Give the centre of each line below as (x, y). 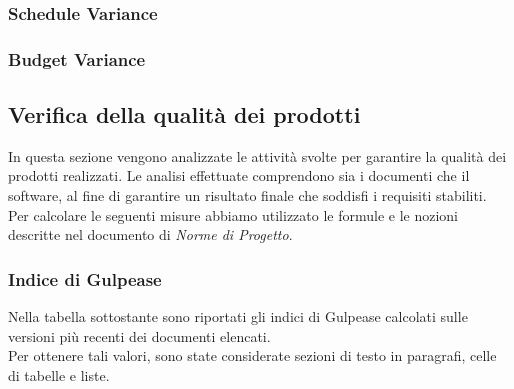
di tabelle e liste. (59, 374)
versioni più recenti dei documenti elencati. (139, 335)
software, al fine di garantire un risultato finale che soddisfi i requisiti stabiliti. (247, 195)
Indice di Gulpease (85, 278)
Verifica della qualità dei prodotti (184, 114)
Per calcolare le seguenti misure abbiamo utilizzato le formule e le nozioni (233, 214)
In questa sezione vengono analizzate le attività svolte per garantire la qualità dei (257, 155)
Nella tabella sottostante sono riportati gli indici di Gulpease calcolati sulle (238, 316)
